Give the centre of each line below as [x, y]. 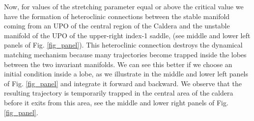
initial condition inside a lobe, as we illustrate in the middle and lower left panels [126, 74]
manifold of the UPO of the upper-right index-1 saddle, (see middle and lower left [127, 35]
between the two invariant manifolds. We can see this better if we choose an [118, 64]
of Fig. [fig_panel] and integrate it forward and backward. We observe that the [123, 83]
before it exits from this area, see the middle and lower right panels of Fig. [116, 102]
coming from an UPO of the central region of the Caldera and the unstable [117, 26]
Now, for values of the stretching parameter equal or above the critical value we [124, 6]
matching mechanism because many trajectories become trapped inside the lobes [125, 54]
